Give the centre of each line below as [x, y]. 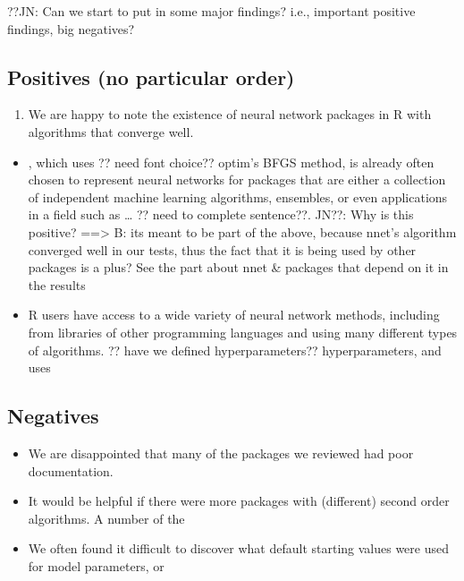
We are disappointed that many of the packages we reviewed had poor [221, 453]
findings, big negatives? [71, 28]
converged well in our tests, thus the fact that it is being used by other [222, 249]
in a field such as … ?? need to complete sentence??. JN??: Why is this [221, 214]
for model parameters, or [96, 565]
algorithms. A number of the [106, 518]
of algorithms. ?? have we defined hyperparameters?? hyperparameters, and [235, 350]
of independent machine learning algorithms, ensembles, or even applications [238, 197]
